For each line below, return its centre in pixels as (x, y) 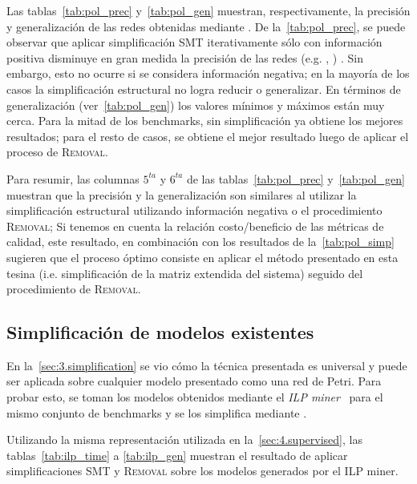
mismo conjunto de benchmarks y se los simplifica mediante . (157, 412)
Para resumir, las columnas (73, 178)
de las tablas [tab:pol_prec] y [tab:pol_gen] (296, 178)
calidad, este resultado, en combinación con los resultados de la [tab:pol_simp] (200, 242)
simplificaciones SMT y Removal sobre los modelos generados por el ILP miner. (202, 471)
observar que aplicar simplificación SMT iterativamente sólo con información (194, 42)
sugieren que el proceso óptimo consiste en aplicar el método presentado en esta (202, 257)
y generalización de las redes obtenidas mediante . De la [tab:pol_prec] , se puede (206, 26)
